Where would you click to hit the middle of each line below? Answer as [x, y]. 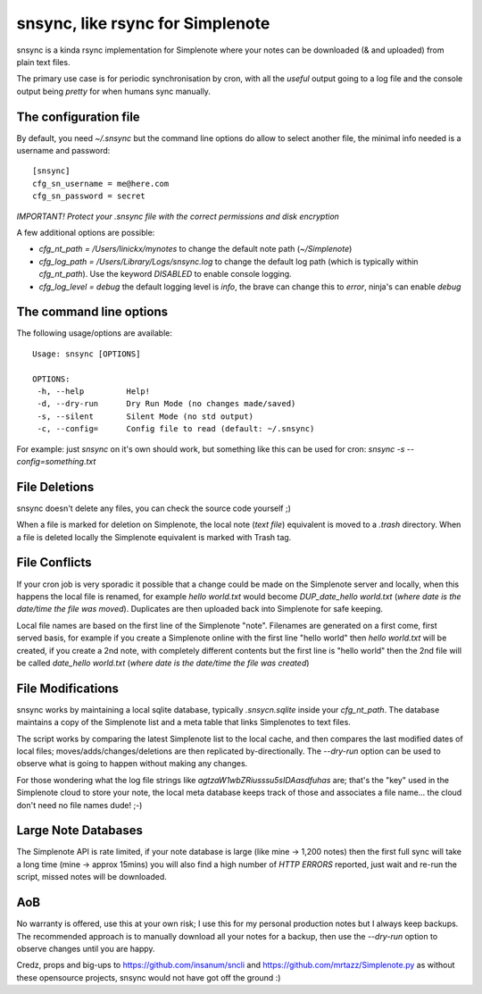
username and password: [63, 151]
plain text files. [43, 62]
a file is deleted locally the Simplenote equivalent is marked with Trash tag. [154, 537]
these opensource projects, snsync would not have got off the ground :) [149, 977]
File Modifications [68, 688]
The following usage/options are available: [95, 333]
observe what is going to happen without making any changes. [132, 764]
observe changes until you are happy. [86, 948]
